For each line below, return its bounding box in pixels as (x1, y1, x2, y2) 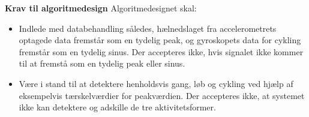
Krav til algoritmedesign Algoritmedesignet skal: (5, 2, 197, 14)
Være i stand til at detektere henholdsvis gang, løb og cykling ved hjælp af (19, 77, 293, 89)
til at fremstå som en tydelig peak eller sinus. (19, 57, 185, 70)
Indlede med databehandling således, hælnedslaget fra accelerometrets (19, 22, 277, 34)
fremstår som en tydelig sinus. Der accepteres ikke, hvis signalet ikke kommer (19, 45, 304, 58)
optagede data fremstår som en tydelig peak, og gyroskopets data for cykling (19, 34, 301, 46)
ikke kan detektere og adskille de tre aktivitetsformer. (19, 101, 216, 113)
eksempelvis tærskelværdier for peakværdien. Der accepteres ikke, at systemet (19, 89, 305, 101)
